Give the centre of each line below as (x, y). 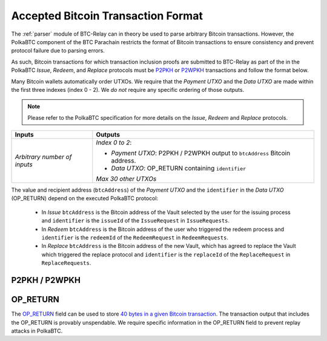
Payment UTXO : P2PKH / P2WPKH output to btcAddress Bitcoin (201, 153)
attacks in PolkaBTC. (37, 331)
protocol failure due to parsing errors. (58, 51)
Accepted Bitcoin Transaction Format (107, 16)
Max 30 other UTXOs (126, 179)
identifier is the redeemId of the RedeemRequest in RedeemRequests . (135, 238)
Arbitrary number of (43, 157)
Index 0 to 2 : (114, 143)
